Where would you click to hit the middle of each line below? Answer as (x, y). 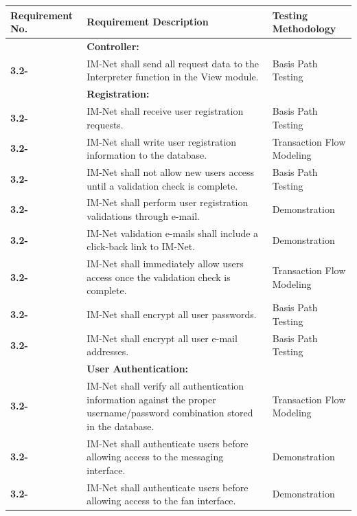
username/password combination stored (170, 413)
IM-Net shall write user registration (162, 141)
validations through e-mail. (143, 215)
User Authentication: (138, 369)
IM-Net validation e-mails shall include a (173, 233)
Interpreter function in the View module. (173, 77)
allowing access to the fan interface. (161, 501)
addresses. (108, 351)
